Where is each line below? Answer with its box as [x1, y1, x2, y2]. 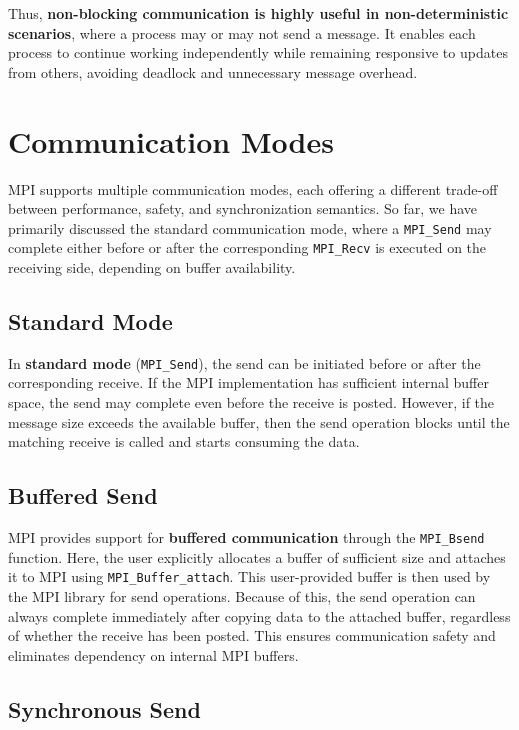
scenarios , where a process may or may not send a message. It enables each [8, 22, 476, 43]
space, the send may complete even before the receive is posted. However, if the [8, 392, 495, 413]
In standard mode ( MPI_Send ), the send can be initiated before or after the [8, 352, 481, 373]
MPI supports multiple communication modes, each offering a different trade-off [8, 178, 498, 199]
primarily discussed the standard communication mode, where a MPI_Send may [8, 217, 492, 238]
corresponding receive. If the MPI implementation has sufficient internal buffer [8, 372, 489, 393]
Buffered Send [8, 480, 158, 511]
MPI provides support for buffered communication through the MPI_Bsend [8, 527, 485, 548]
